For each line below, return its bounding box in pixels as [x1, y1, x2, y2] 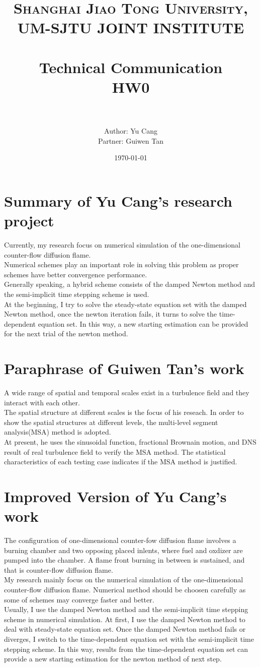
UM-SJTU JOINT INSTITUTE [17, 17, 244, 38]
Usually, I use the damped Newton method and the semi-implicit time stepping [4, 604, 248, 615]
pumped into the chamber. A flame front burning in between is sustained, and [4, 555, 245, 565]
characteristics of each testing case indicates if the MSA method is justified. [4, 456, 237, 467]
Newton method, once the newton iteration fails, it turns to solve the [4, 309, 217, 319]
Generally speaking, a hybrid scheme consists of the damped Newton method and [4, 279, 255, 289]
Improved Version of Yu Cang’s [4, 486, 227, 506]
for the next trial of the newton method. [4, 328, 128, 339]
